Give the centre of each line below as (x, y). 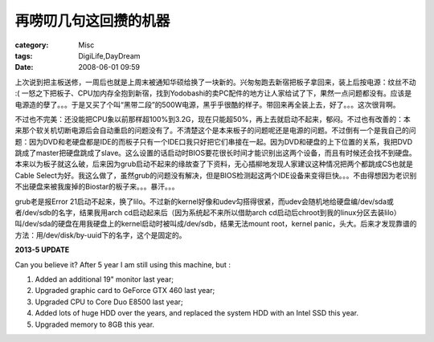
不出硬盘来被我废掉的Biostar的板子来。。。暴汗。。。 (97, 187)
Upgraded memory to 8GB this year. (95, 324)
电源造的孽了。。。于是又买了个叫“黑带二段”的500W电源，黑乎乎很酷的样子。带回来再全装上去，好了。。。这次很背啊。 (208, 104)
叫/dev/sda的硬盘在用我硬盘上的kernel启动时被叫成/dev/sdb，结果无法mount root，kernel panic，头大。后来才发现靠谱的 (216, 224)
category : (32, 45)
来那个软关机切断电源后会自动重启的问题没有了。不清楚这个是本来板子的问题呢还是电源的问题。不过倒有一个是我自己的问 (215, 130)
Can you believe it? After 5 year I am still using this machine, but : (123, 264)
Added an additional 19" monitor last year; (104, 279)
